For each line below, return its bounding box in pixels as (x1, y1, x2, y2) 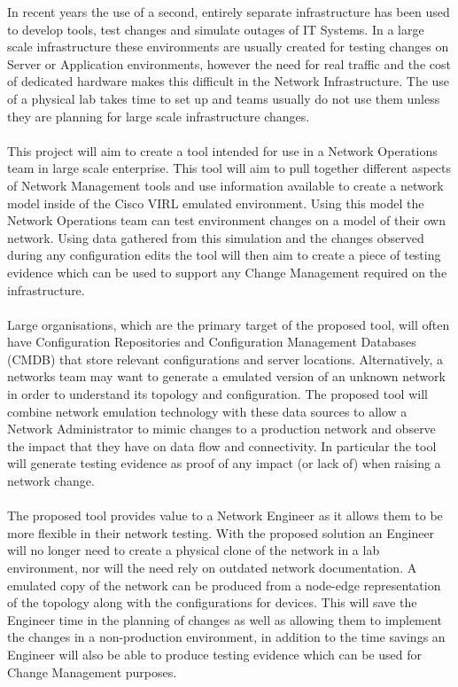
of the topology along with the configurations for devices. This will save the (7, 593, 417, 612)
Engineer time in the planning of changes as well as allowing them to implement (7, 610, 442, 628)
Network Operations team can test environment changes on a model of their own (7, 211, 446, 230)
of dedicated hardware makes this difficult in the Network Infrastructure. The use (7, 72, 450, 90)
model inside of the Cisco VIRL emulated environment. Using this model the (7, 193, 424, 212)
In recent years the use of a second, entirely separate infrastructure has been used (7, 3, 450, 20)
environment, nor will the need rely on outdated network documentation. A (7, 558, 417, 576)
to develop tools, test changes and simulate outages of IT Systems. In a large (7, 20, 424, 38)
